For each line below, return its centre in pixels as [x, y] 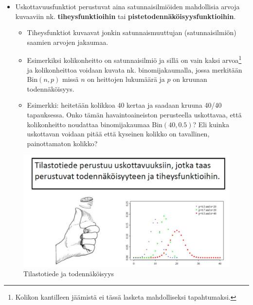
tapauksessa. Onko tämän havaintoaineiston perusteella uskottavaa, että [134, 114]
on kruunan [190, 79]
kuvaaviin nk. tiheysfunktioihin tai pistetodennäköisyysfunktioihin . [126, 16]
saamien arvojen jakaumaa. [68, 42]
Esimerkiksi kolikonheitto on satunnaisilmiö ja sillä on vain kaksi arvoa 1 [134, 59]
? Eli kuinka [211, 124]
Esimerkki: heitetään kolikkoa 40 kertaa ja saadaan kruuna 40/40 [124, 105]
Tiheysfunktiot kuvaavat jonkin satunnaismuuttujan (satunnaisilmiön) [132, 32]
